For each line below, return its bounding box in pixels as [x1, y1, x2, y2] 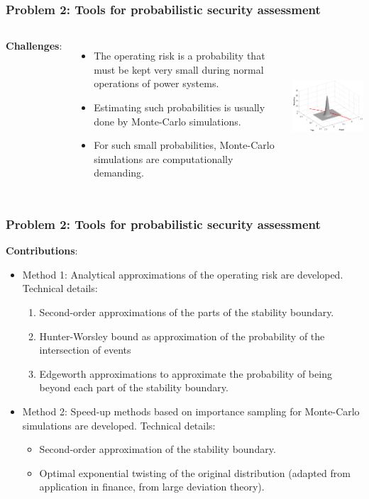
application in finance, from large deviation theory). [39, 479, 265, 494]
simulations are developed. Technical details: [22, 417, 216, 432]
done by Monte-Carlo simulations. [94, 113, 241, 128]
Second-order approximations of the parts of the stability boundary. [39, 304, 334, 319]
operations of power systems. [94, 76, 219, 91]
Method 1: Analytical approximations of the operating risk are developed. [22, 267, 343, 281]
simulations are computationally [94, 151, 233, 166]
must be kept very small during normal [94, 62, 264, 77]
